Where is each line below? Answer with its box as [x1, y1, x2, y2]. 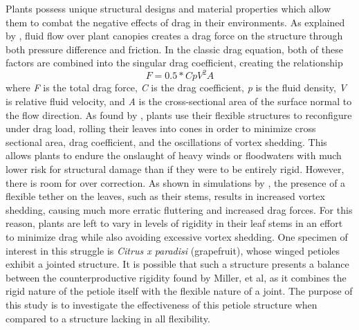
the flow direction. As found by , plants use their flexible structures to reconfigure [6, 107, 352, 122]
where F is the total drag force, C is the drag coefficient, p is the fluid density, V [6, 80, 347, 95]
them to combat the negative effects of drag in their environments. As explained [6, 15, 345, 29]
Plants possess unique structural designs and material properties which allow [6, 1, 331, 15]
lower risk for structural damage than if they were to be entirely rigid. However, [6, 162, 344, 176]
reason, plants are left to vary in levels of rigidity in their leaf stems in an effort [6, 216, 343, 230]
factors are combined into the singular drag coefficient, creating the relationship [6, 55, 343, 70]
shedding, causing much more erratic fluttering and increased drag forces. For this [6, 202, 353, 217]
